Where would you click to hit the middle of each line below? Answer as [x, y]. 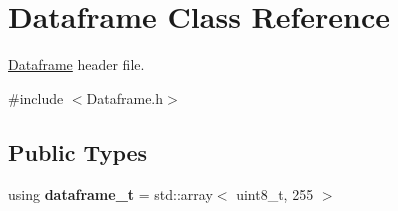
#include [36, 97]
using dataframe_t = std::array [110, 193]
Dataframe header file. [76, 64]
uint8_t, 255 [275, 193]
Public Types [78, 151]
